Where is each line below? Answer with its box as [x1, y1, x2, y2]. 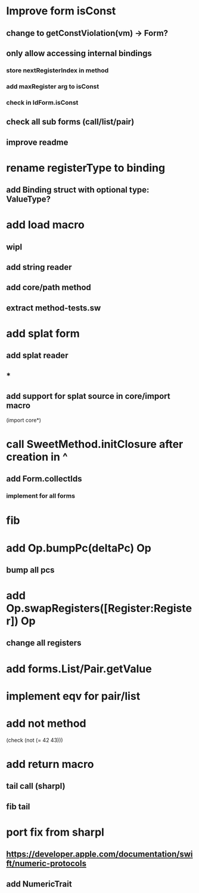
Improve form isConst [6, 4, 116, 18]
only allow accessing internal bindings [6, 48, 152, 58]
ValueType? [6, 194, 51, 205]
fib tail [6, 801, 30, 812]
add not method [6, 717, 86, 730]
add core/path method [6, 282, 91, 292]
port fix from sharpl [6, 825, 104, 839]
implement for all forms [6, 492, 76, 500]
